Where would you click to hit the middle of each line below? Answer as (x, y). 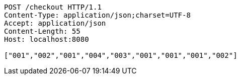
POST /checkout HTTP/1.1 (53, 7)
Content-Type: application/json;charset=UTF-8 (97, 15)
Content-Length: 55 (42, 31)
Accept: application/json (55, 23)
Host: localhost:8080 (47, 39)
